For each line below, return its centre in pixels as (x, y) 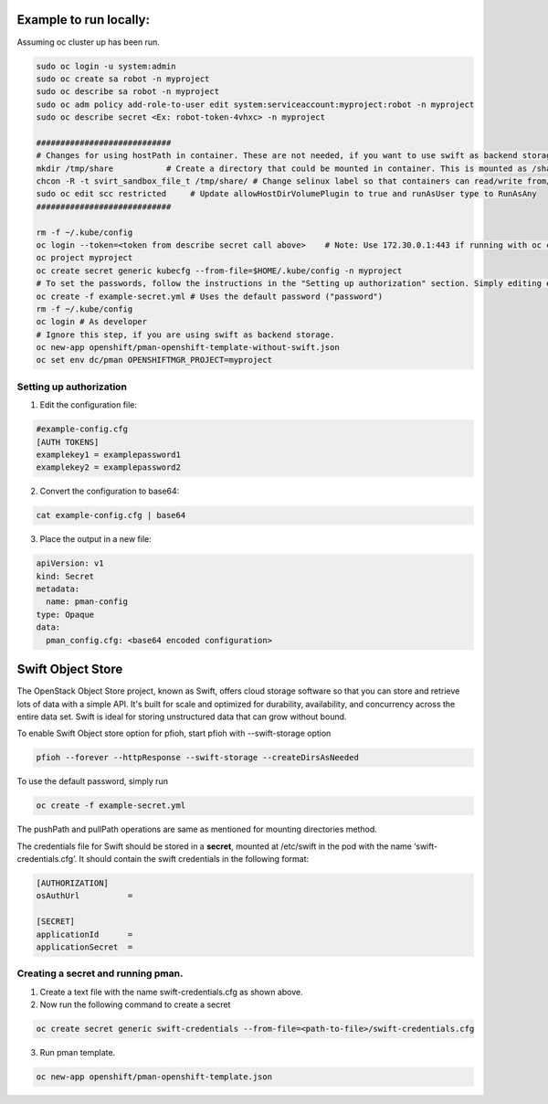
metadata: (58, 589)
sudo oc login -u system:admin (106, 66)
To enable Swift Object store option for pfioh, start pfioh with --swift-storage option (174, 733)
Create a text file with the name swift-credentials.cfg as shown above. (171, 992)
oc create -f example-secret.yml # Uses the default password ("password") (210, 296)
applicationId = (84, 934)
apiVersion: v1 (70, 563)
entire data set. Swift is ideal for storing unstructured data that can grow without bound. (182, 717)
